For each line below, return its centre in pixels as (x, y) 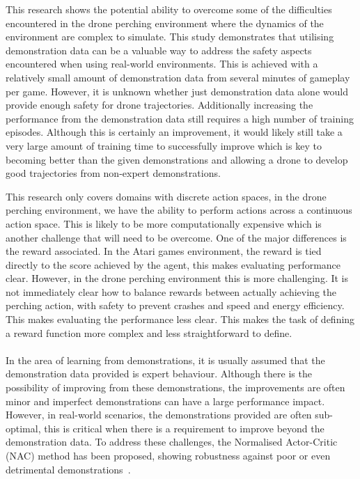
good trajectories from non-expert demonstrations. (113, 173)
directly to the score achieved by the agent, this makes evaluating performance (173, 264)
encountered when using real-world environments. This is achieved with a (162, 64)
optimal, (23, 428)
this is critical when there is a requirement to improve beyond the (184, 428)
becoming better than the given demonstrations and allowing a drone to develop (177, 159)
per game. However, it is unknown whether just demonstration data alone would (177, 91)
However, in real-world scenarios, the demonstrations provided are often (159, 415)
